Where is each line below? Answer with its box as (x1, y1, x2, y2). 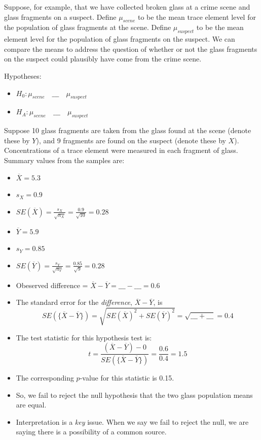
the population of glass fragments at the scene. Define (4, 22, 171, 33)
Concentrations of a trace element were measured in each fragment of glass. (4, 145, 238, 155)
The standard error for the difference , (16, 297, 132, 307)
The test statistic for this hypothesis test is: (16, 332, 152, 342)
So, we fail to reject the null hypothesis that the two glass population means (16, 389, 253, 400)
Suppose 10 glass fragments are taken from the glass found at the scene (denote (4, 125, 251, 136)
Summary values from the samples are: (4, 154, 125, 165)
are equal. (16, 399, 47, 410)
